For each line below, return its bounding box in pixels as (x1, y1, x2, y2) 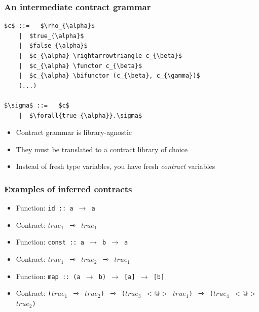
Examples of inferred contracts (4, 182, 132, 195)
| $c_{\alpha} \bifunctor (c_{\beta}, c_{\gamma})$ (18, 72, 200, 80)
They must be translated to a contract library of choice (16, 144, 188, 154)
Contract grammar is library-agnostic (16, 127, 132, 137)
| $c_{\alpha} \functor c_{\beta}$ (18, 62, 142, 70)
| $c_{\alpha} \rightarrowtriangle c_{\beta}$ (18, 52, 182, 59)
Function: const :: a (16, 236, 84, 247)
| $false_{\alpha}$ (18, 42, 88, 50)
